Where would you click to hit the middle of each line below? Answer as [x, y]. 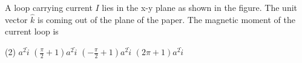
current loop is [32, 31]
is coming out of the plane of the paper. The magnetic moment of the [166, 19]
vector [16, 19]
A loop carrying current [49, 7]
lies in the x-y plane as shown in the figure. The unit [200, 7]
